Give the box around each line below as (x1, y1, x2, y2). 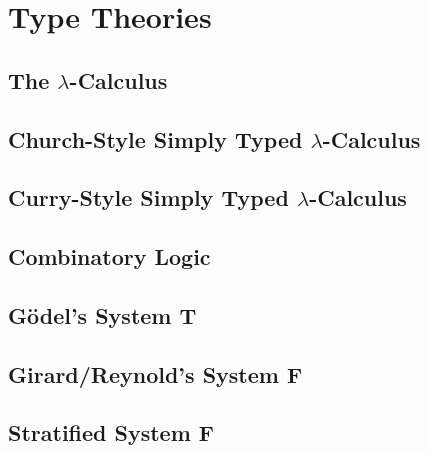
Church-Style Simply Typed (8, 123, 303, 154)
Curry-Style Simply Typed (8, 182, 289, 213)
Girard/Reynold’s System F (8, 358, 303, 389)
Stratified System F (8, 417, 215, 448)
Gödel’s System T (8, 299, 197, 330)
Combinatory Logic (8, 241, 211, 272)
